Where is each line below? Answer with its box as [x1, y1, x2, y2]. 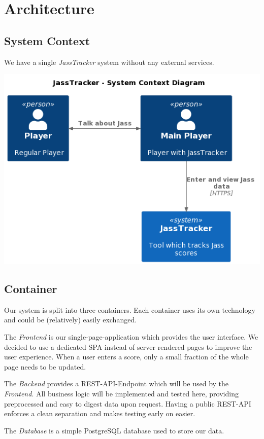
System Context [4, 32, 90, 48]
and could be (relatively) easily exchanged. [4, 314, 137, 325]
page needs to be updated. [4, 361, 86, 372]
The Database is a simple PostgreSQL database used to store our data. [4, 425, 224, 435]
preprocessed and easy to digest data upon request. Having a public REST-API [4, 398, 251, 409]
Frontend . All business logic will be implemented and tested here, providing [4, 388, 239, 399]
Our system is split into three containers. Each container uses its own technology [4, 304, 255, 315]
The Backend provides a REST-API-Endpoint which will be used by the [4, 378, 229, 389]
